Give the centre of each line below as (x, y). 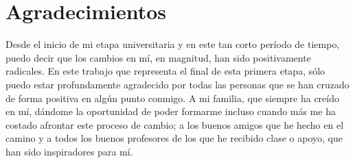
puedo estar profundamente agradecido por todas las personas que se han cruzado (177, 84)
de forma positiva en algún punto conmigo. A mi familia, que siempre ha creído (172, 98)
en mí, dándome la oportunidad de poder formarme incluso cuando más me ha (171, 111)
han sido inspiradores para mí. (69, 151)
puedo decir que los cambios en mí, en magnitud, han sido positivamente (158, 57)
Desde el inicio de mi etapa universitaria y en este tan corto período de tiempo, (173, 44)
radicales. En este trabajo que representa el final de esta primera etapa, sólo (165, 71)
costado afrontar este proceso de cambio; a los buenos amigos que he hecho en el (175, 124)
